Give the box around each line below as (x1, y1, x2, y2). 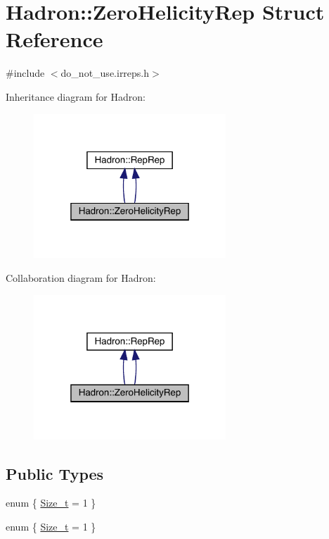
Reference (6, 25, 103, 54)
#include (6, 66, 45, 80)
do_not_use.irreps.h (60, 66, 150, 80)
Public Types (6, 462, 104, 484)
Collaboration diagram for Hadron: (6, 271, 156, 285)
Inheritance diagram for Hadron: (6, 89, 146, 104)
